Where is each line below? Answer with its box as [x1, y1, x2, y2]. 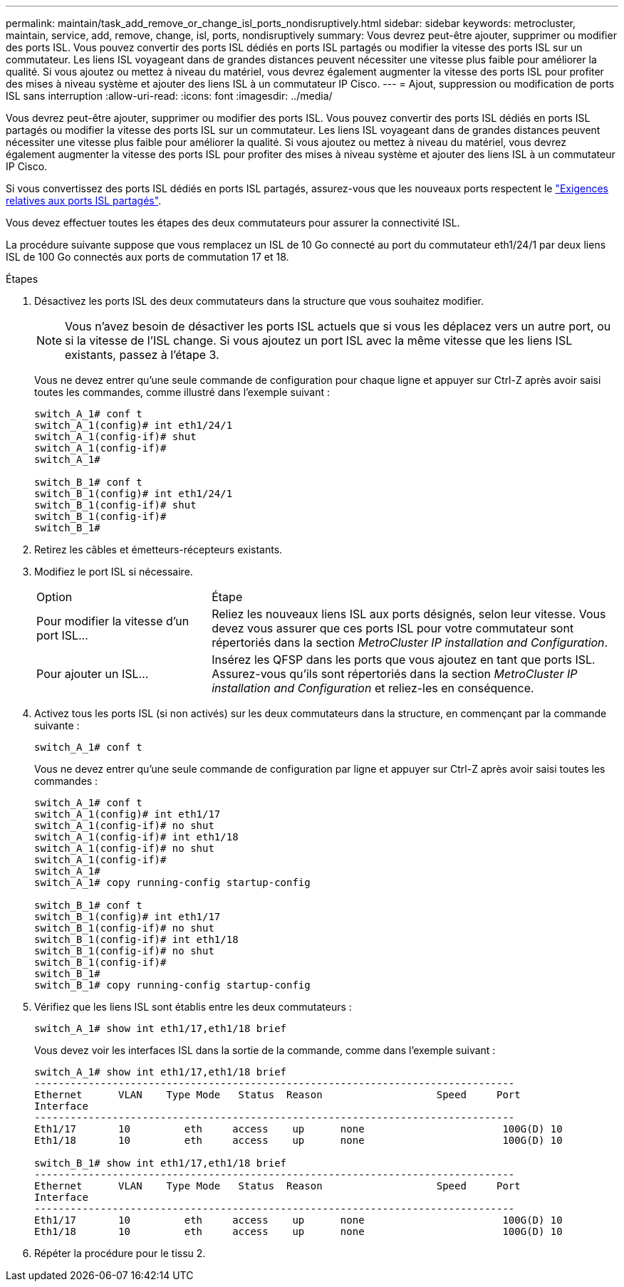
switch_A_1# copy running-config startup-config [34, 877, 311, 888]
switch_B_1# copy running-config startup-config [34, 979, 311, 991]
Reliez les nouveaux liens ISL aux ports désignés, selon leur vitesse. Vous [212, 607, 606, 621]
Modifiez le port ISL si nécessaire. [34, 566, 193, 578]
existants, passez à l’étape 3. [65, 348, 219, 362]
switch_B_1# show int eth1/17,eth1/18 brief [34, 1157, 287, 1169]
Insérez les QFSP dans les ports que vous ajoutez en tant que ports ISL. [212, 652, 596, 667]
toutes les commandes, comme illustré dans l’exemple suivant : [34, 386, 331, 398]
